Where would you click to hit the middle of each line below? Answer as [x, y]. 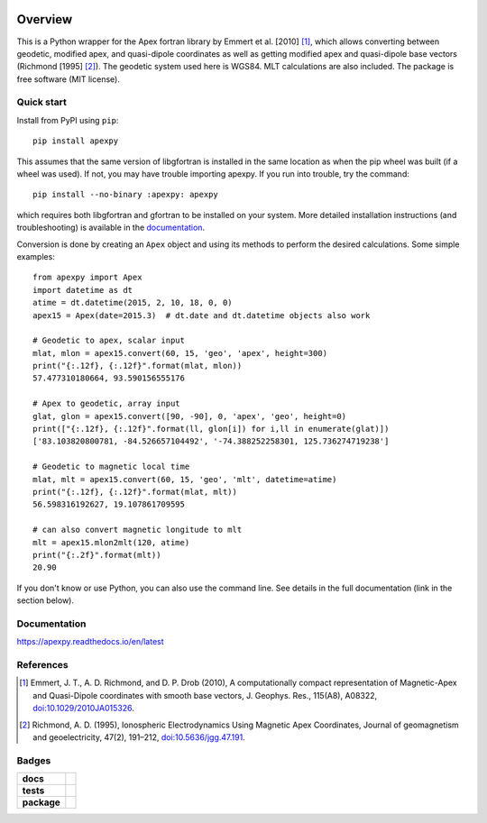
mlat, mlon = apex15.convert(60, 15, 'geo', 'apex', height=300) [180, 353]
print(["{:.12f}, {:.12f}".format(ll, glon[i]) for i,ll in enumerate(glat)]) [211, 429]
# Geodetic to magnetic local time [111, 467]
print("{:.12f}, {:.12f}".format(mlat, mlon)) [138, 366]
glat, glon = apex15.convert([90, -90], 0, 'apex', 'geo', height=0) [190, 416]
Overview [45, 19]
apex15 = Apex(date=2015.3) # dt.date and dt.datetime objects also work [202, 315]
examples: [36, 256]
